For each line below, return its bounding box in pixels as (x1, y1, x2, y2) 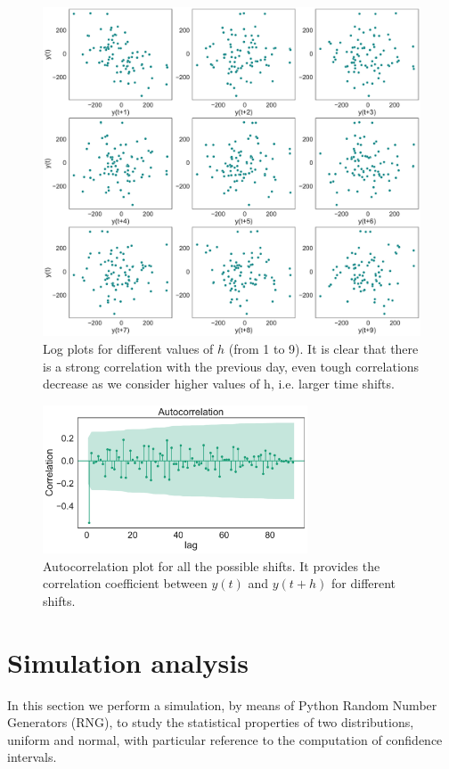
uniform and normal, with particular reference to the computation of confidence (7, 730, 443, 749)
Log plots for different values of (43, 339, 214, 357)
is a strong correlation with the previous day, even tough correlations (43, 356, 420, 375)
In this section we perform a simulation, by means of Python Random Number (7, 695, 437, 714)
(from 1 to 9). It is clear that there (228, 339, 419, 357)
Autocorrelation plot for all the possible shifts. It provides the (43, 556, 380, 575)
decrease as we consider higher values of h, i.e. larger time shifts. (43, 374, 395, 393)
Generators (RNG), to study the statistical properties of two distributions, (7, 713, 414, 732)
